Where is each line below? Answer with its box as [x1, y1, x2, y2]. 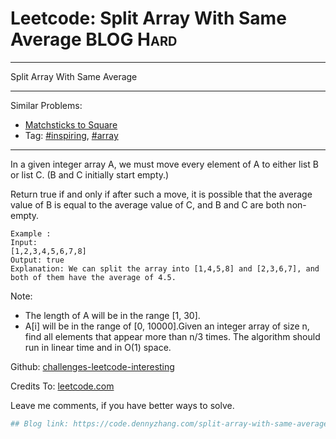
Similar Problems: [10, 99, 83, 111]
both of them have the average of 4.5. [10, 272, 177, 282]
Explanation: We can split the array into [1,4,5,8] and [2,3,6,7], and [10, 263, 320, 274]
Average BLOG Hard [10, 28, 178, 51]
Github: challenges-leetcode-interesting [10, 360, 175, 372]
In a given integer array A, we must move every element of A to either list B [10, 158, 319, 170]
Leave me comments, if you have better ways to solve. [10, 399, 235, 411]
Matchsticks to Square [24, 118, 118, 131]
